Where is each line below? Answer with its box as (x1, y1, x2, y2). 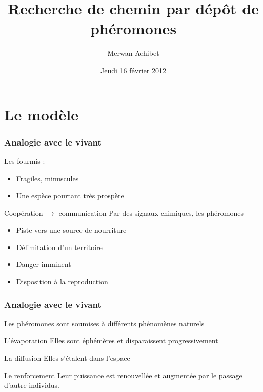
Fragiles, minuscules (16, 173, 79, 183)
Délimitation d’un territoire (16, 241, 103, 252)
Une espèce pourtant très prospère (16, 190, 124, 201)
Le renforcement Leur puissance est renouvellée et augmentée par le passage (4, 369, 242, 380)
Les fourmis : (4, 155, 45, 166)
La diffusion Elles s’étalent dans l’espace (4, 353, 130, 363)
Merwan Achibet (107, 48, 159, 58)
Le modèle (4, 104, 79, 125)
